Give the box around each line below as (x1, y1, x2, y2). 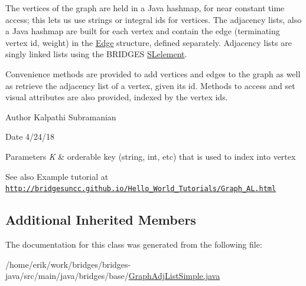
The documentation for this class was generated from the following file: (5, 238, 262, 250)
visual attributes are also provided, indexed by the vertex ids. (5, 91, 228, 103)
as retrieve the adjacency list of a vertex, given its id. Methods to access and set (5, 79, 295, 91)
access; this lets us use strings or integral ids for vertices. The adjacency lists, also (5, 13, 302, 25)
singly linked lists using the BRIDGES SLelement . (5, 48, 187, 60)
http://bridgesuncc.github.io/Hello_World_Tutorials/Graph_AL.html (5, 185, 276, 193)
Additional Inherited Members (5, 211, 196, 229)
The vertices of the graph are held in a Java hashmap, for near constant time (5, 2, 285, 14)
